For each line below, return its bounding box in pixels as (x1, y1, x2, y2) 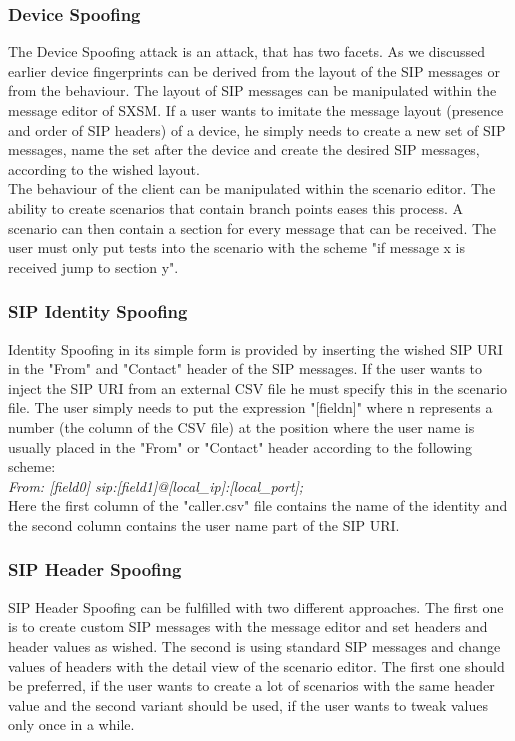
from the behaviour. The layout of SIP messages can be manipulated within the (8, 80, 497, 101)
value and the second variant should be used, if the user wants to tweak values (8, 694, 489, 715)
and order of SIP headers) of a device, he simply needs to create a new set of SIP (8, 119, 506, 140)
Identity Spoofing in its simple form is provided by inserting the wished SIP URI (8, 338, 503, 359)
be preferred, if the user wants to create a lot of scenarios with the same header (8, 675, 495, 696)
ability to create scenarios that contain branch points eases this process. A (8, 197, 463, 218)
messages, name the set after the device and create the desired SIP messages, (8, 139, 480, 160)
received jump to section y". (8, 256, 179, 277)
